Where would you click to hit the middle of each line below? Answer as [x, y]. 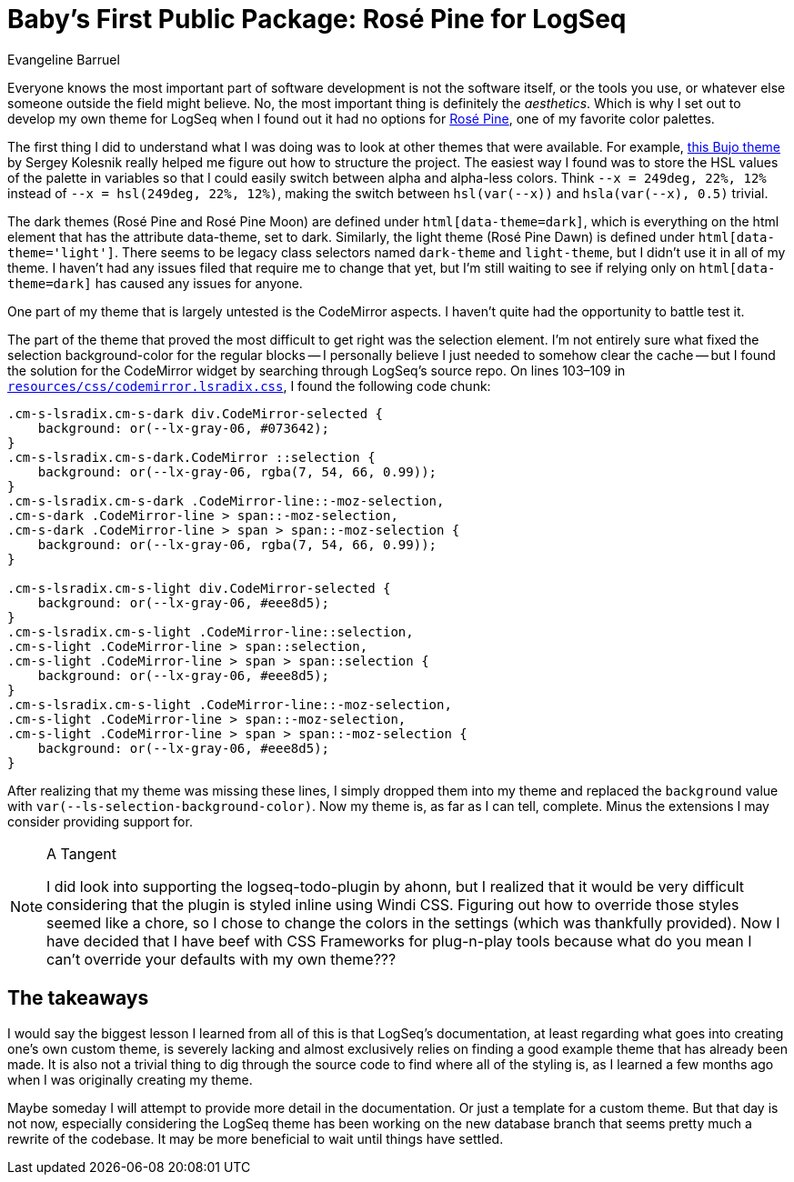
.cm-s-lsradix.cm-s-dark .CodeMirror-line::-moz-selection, [226, 501]
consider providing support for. [100, 821]
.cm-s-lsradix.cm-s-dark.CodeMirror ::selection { [191, 457]
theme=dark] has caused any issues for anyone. [155, 283]
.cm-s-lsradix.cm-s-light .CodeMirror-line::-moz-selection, [230, 704]
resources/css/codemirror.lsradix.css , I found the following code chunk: [249, 386]
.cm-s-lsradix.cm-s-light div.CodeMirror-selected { [199, 588]
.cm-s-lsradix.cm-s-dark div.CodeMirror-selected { [196, 413]
